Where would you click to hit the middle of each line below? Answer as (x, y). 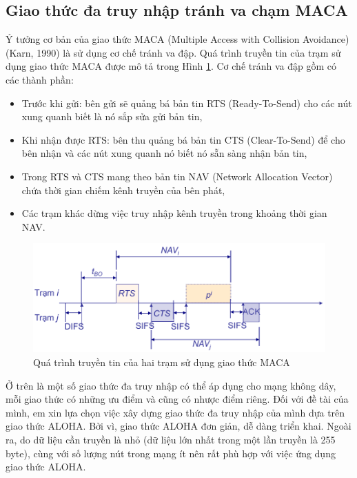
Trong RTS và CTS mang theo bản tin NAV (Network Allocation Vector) (177, 176)
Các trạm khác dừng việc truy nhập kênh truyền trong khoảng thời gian (174, 213)
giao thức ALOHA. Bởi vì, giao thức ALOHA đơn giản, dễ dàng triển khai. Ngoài (178, 426)
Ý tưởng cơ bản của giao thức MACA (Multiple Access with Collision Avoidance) (177, 39)
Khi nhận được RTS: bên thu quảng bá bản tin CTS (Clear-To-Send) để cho (183, 139)
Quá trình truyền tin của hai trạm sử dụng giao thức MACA (162, 362)
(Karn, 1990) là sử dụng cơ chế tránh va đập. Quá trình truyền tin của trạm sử (173, 52)
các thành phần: (40, 79)
